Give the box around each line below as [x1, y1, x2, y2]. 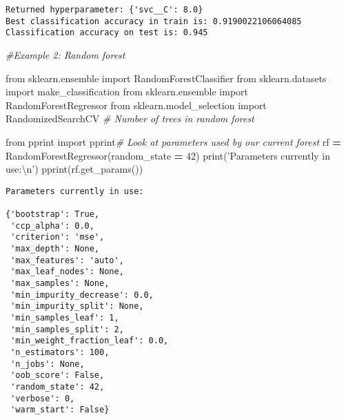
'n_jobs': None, [10, 359, 85, 369]
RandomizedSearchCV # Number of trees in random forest [6, 111, 254, 126]
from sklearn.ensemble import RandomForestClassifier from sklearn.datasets [6, 70, 327, 85]
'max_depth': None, [10, 244, 100, 254]
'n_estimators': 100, [10, 347, 110, 357]
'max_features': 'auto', [10, 255, 124, 265]
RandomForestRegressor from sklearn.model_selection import [6, 97, 267, 112]
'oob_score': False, [10, 370, 105, 381]
